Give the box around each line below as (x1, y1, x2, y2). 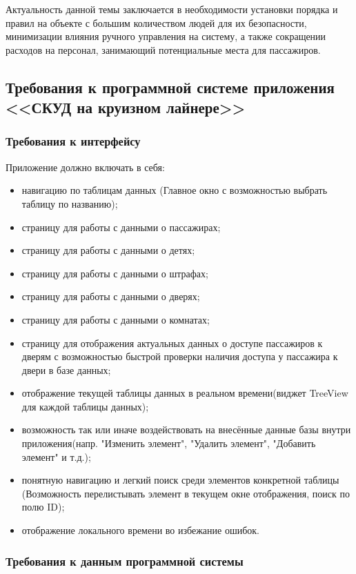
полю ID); (21, 499, 65, 514)
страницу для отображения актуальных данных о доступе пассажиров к (21, 335, 323, 350)
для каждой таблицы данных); (21, 399, 149, 413)
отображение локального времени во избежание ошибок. (21, 523, 260, 537)
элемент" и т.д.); (21, 449, 91, 464)
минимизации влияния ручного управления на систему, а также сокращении (6, 29, 326, 43)
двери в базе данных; (21, 362, 111, 377)
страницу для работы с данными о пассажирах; (21, 219, 221, 234)
